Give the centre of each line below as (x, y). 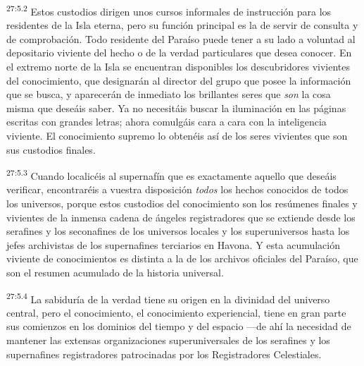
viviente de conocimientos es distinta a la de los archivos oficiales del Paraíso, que (182, 258)
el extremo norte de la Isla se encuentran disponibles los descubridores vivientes (178, 67)
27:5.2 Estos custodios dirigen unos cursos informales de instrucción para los (169, 10)
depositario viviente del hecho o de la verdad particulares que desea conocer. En (179, 53)
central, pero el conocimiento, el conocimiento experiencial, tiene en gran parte (176, 312)
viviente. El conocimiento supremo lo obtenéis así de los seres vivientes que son (177, 135)
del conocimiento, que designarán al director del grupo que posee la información (179, 80)
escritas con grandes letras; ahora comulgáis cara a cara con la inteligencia (167, 122)
